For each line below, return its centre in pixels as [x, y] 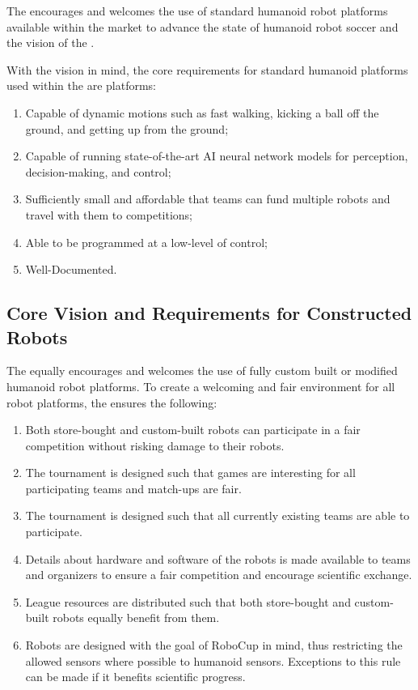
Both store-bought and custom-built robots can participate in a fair [193, 430]
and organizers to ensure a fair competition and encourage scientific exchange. [219, 575]
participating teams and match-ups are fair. [133, 488]
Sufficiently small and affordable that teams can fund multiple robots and [208, 199]
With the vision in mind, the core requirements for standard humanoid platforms [207, 69]
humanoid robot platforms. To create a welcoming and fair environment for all [201, 386]
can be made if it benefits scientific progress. [135, 677]
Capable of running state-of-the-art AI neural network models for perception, [217, 156]
